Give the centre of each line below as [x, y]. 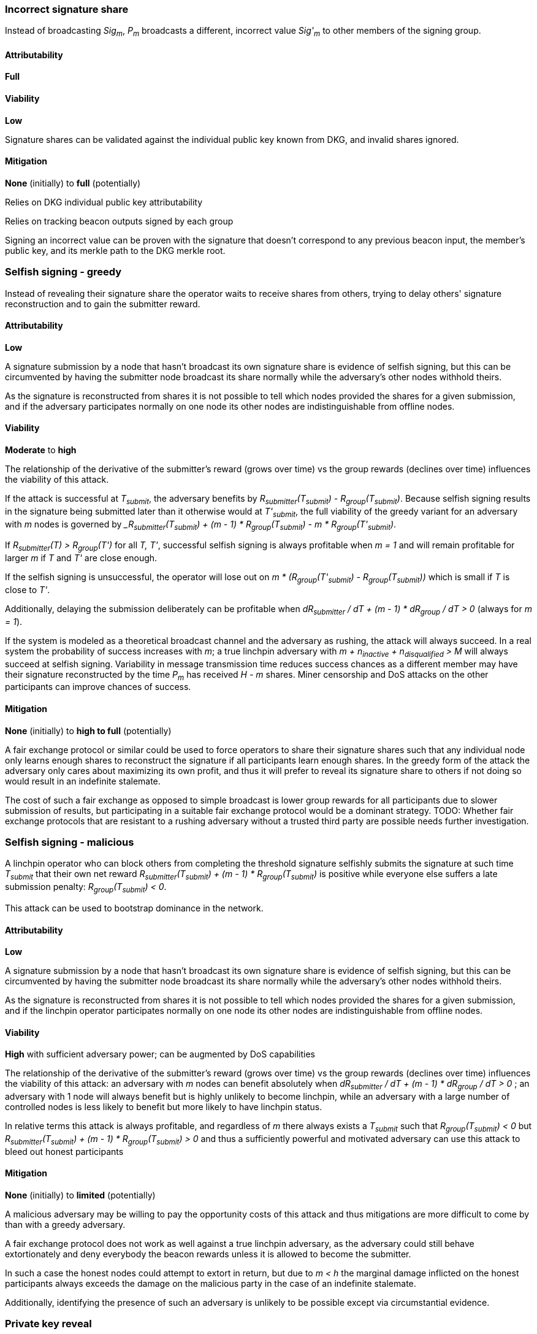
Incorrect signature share [67, 9]
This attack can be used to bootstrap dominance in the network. [134, 908]
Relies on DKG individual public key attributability [104, 202]
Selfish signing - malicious [70, 842]
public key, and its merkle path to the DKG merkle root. [115, 250]
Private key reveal [48, 1324]
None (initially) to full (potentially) [73, 183]
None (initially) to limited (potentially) [80, 1195]
